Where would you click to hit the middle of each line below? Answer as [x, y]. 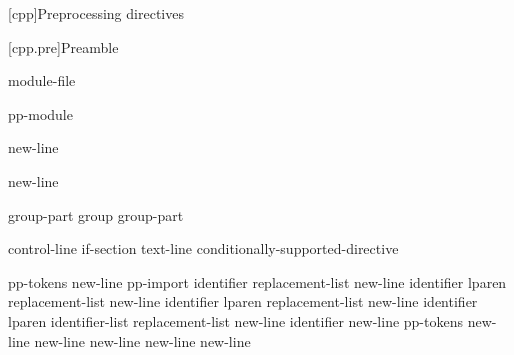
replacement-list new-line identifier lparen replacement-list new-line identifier [243, 301]
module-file [42, 80]
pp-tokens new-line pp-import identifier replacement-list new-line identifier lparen [257, 281]
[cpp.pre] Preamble [63, 46]
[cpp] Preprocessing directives [96, 13]
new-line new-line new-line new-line [142, 340]
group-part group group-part [96, 214]
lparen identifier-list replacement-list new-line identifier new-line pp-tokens [235, 320]
